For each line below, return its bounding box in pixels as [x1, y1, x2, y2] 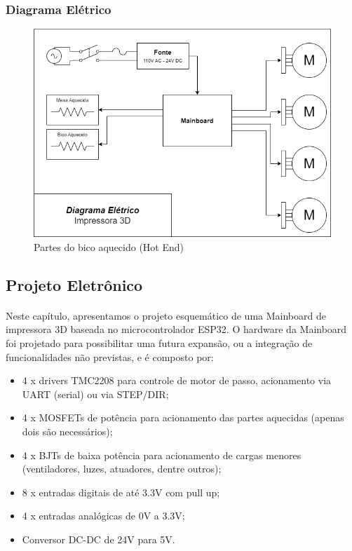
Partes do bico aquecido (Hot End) [34, 239, 184, 254]
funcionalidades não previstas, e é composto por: [6, 349, 214, 364]
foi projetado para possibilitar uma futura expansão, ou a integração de [6, 335, 313, 350]
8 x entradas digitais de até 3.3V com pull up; [22, 484, 220, 499]
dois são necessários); [22, 423, 113, 438]
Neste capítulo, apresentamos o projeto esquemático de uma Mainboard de [6, 308, 326, 322]
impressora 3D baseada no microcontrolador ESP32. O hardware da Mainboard [6, 322, 347, 336]
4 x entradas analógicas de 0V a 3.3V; [22, 508, 185, 523]
